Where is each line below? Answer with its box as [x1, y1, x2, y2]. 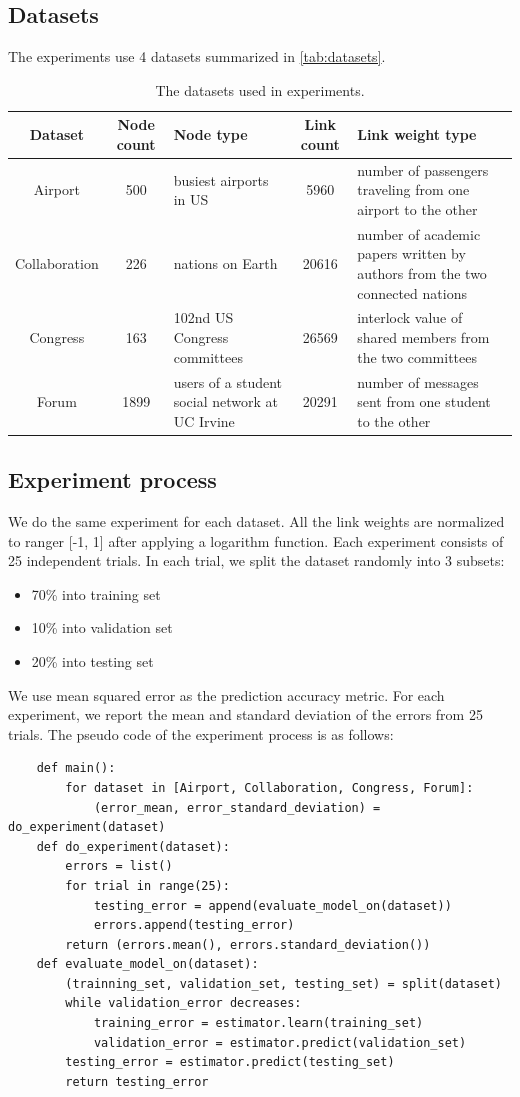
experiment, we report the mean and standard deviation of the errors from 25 [8, 704, 483, 725]
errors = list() [65, 859, 173, 874]
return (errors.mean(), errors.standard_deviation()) [65, 937, 431, 952]
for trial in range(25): [65, 878, 230, 893]
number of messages [357, 371, 479, 392]
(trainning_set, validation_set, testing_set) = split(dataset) [65, 976, 502, 991]
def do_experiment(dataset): [36, 839, 230, 854]
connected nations [357, 282, 467, 303]
